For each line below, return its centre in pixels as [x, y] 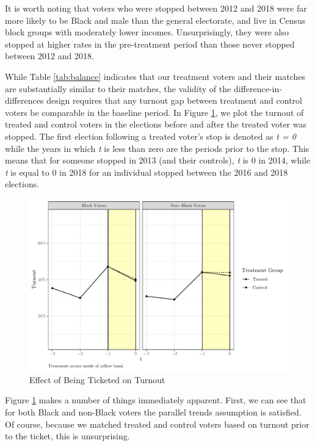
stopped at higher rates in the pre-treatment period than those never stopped [150, 44]
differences [24, 100]
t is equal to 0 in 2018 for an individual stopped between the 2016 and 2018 [147, 172]
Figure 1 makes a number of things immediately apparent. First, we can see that [156, 400]
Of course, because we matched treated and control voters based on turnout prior [157, 424]
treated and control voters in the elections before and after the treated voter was [156, 124]
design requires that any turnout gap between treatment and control [174, 100]
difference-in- [258, 88]
